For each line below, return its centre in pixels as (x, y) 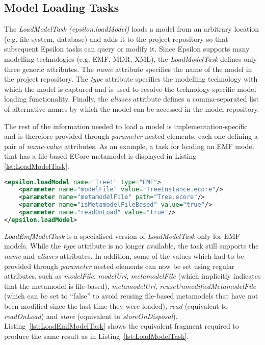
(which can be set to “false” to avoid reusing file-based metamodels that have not (131, 296)
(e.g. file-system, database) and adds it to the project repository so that (116, 39)
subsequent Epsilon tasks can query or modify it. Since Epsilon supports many (127, 49)
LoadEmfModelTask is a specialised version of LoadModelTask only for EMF (122, 236)
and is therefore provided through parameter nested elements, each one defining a (131, 136)
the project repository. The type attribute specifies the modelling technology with (131, 79)
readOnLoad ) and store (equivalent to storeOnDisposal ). (91, 316)
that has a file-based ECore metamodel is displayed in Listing (100, 156)
